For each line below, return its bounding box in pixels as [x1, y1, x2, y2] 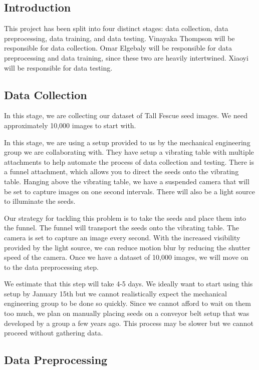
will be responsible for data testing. [4, 62, 113, 73]
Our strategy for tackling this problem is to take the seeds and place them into [4, 212, 246, 223]
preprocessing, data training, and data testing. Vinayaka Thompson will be [4, 33, 235, 43]
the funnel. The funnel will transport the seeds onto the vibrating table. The [4, 222, 239, 233]
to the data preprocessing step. [4, 261, 99, 272]
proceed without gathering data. [4, 327, 103, 338]
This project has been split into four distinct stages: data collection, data [4, 23, 228, 34]
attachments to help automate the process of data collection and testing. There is [4, 156, 254, 167]
